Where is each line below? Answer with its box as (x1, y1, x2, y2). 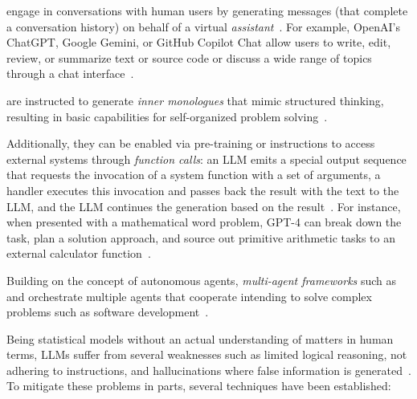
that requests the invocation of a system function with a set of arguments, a (6, 166, 381, 183)
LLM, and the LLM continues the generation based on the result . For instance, (6, 197, 401, 214)
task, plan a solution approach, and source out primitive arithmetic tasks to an (6, 229, 395, 246)
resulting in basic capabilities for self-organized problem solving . (6, 108, 328, 124)
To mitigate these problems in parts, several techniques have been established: (6, 377, 391, 394)
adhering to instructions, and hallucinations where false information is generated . (6, 361, 411, 378)
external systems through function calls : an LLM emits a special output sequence (6, 150, 407, 167)
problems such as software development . (6, 303, 209, 320)
